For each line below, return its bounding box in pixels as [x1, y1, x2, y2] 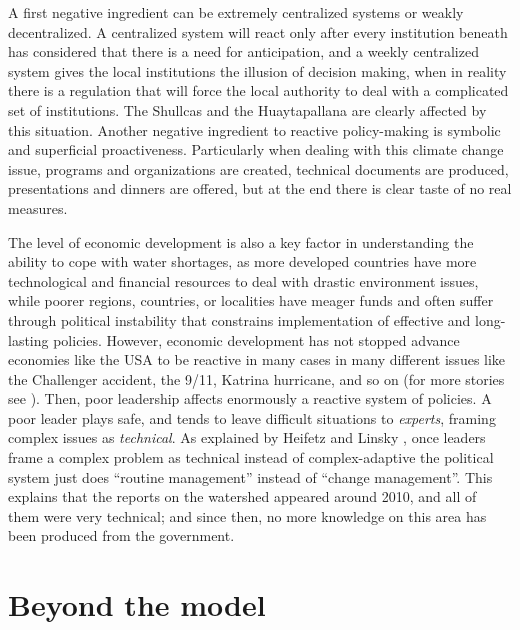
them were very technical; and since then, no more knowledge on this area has [8, 505, 487, 526]
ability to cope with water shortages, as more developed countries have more [8, 251, 477, 272]
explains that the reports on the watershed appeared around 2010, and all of [8, 486, 477, 507]
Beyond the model [8, 584, 266, 625]
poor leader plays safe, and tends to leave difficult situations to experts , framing [8, 407, 496, 428]
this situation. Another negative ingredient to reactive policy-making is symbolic [8, 119, 501, 140]
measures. [8, 197, 68, 218]
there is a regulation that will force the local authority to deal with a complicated [8, 80, 509, 101]
